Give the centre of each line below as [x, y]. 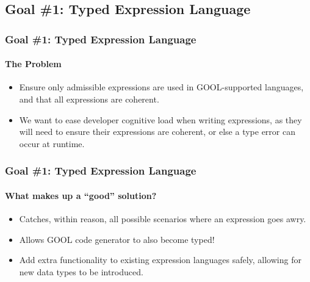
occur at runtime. [52, 143]
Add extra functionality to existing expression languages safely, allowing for [160, 260]
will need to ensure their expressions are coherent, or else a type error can [157, 132]
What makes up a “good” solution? [81, 195]
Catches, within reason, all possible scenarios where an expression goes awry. [163, 219]
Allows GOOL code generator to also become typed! [117, 239]
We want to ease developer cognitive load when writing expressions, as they [160, 119]
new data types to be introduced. [81, 271]
